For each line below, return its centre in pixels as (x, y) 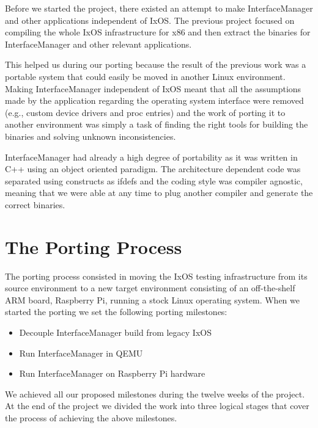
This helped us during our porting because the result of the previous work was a (156, 64)
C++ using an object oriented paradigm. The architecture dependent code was (153, 169)
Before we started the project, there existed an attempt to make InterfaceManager (159, 8)
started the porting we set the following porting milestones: (116, 312)
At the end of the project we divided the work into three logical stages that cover (157, 406)
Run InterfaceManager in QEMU (81, 353)
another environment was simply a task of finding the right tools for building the (157, 124)
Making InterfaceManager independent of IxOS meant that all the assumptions (153, 88)
